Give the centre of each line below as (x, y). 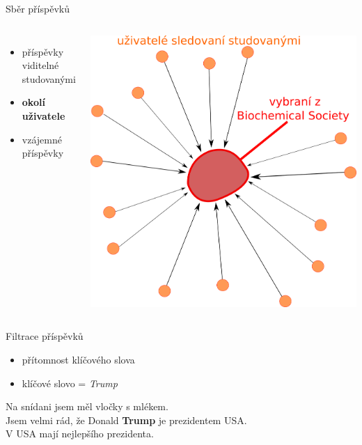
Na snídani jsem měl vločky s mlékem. (87, 406)
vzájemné (42, 139)
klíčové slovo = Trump (70, 383)
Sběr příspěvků (38, 8)
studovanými (49, 78)
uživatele (44, 115)
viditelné (40, 65)
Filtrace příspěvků (45, 336)
